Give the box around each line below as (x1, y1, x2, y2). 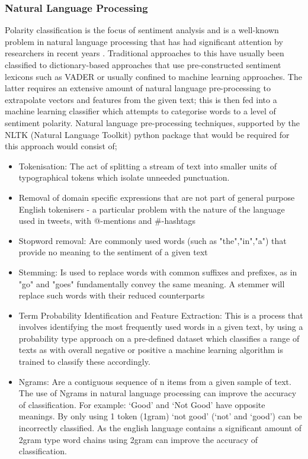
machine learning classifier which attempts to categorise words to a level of (5, 105, 276, 117)
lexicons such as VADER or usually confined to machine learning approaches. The (5, 70, 302, 82)
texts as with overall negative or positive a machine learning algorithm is (18, 344, 283, 356)
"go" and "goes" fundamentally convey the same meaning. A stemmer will (18, 277, 285, 290)
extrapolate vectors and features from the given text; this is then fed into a (5, 93, 277, 105)
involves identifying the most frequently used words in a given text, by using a (18, 320, 303, 333)
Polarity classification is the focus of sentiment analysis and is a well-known (5, 24, 279, 36)
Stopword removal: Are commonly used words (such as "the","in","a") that (18, 234, 287, 246)
